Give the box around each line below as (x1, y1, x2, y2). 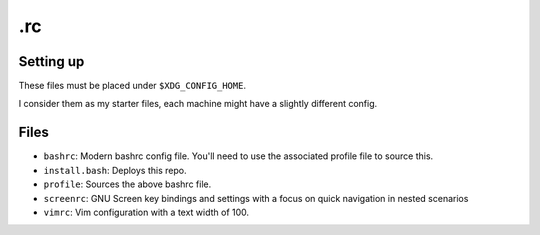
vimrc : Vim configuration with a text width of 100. (43, 206, 250, 218)
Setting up (18, 53, 85, 70)
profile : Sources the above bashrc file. (43, 178, 212, 190)
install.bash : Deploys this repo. (43, 164, 187, 176)
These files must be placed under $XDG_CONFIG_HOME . (18, 80, 247, 92)
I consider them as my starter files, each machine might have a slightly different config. (18, 98, 378, 110)
